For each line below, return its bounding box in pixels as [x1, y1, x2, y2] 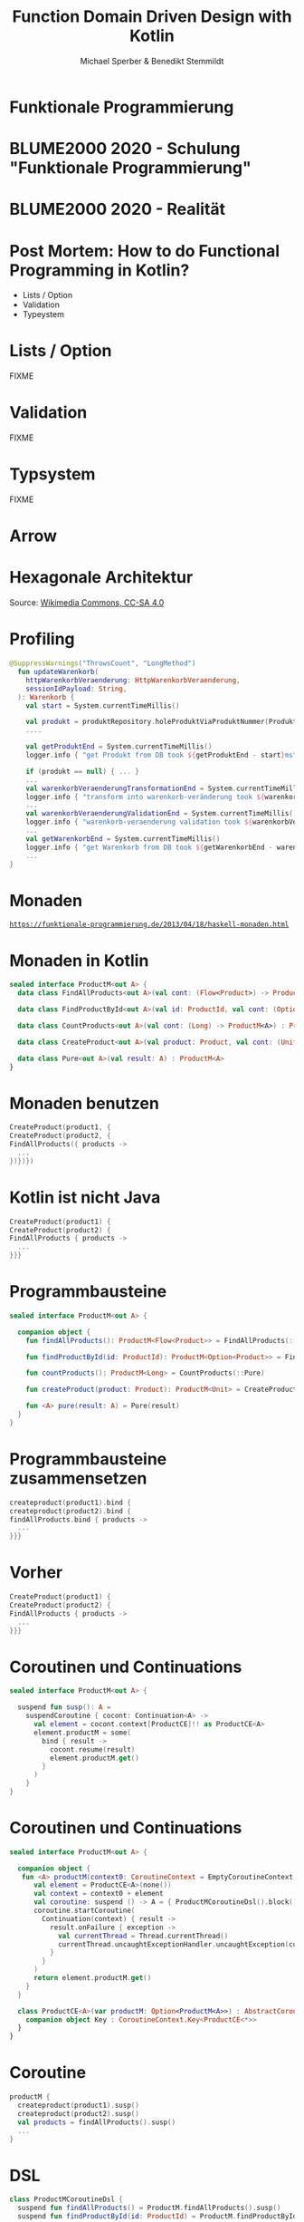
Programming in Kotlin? [9, 260, 190, 280]
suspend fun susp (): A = [17, 1703, 111, 1712]
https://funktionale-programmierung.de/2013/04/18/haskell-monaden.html [9, 920, 290, 930]
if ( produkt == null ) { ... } [25, 767, 140, 776]
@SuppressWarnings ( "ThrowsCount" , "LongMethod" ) [9, 659, 196, 668]
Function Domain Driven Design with [12, 6, 292, 27]
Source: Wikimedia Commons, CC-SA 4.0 [9, 597, 165, 608]
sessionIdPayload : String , [25, 684, 128, 693]
